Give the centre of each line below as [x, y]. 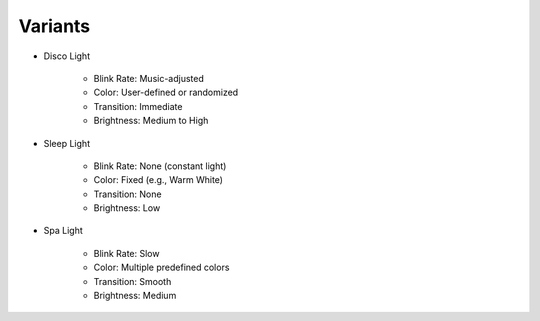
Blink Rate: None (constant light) [160, 166]
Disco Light [66, 56]
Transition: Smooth [132, 281]
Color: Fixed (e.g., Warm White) [158, 180]
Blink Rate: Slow [126, 253]
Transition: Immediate [138, 106]
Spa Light [63, 231]
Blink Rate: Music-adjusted [149, 78]
